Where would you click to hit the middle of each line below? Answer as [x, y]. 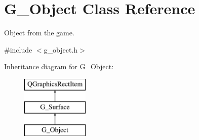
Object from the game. [39, 33]
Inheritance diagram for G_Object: [59, 66]
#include [18, 49]
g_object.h [61, 49]
